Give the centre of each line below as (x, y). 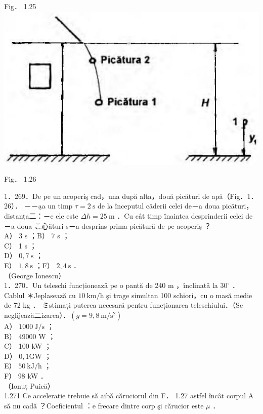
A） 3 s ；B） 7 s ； (37, 236)
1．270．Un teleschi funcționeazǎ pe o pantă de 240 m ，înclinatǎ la (111, 285)
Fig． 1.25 (20, 6)
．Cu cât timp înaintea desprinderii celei (180, 216)
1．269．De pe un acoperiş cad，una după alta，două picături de (107, 196)
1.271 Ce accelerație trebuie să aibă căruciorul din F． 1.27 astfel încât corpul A (129, 396)
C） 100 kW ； (28, 346)
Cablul (14, 295)
